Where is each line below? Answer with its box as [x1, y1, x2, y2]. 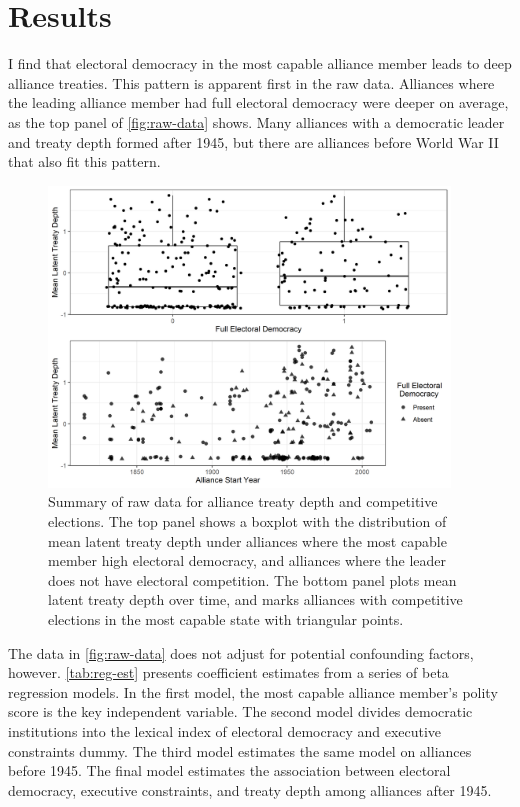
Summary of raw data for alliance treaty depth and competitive [48, 491, 438, 512]
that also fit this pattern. [8, 151, 161, 172]
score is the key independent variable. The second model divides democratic [8, 701, 473, 722]
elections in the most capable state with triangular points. [48, 608, 404, 629]
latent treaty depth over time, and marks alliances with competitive [48, 589, 463, 610]
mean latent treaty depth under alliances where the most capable [48, 530, 447, 551]
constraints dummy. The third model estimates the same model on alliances [8, 740, 472, 761]
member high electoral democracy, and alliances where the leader [48, 550, 447, 571]
